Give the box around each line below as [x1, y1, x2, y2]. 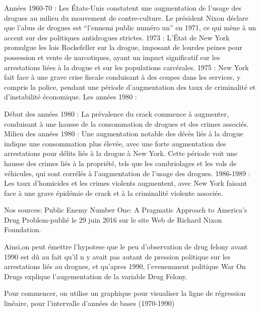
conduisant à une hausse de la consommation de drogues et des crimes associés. [4, 118, 249, 129]
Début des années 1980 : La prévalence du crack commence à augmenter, [4, 108, 229, 119]
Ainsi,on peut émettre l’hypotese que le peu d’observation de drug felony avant [4, 241, 248, 252]
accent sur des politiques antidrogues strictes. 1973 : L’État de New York [4, 32, 230, 42]
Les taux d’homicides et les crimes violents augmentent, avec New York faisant [4, 178, 247, 188]
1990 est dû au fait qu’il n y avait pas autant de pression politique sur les [4, 251, 231, 262]
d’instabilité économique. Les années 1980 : [4, 91, 137, 102]
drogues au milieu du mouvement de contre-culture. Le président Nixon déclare [4, 12, 248, 23]
